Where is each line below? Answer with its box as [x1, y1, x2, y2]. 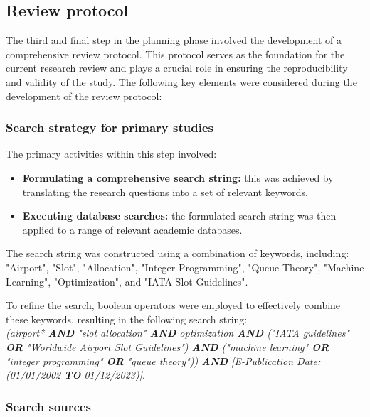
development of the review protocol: [6, 88, 162, 103]
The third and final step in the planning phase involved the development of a [6, 33, 342, 48]
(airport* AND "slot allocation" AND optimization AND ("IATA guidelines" [6, 325, 350, 340]
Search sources [6, 397, 91, 415]
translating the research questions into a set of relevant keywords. [22, 184, 308, 199]
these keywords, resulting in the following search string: [6, 311, 248, 326]
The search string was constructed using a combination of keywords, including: [6, 246, 349, 261]
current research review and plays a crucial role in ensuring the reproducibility [6, 60, 348, 75]
